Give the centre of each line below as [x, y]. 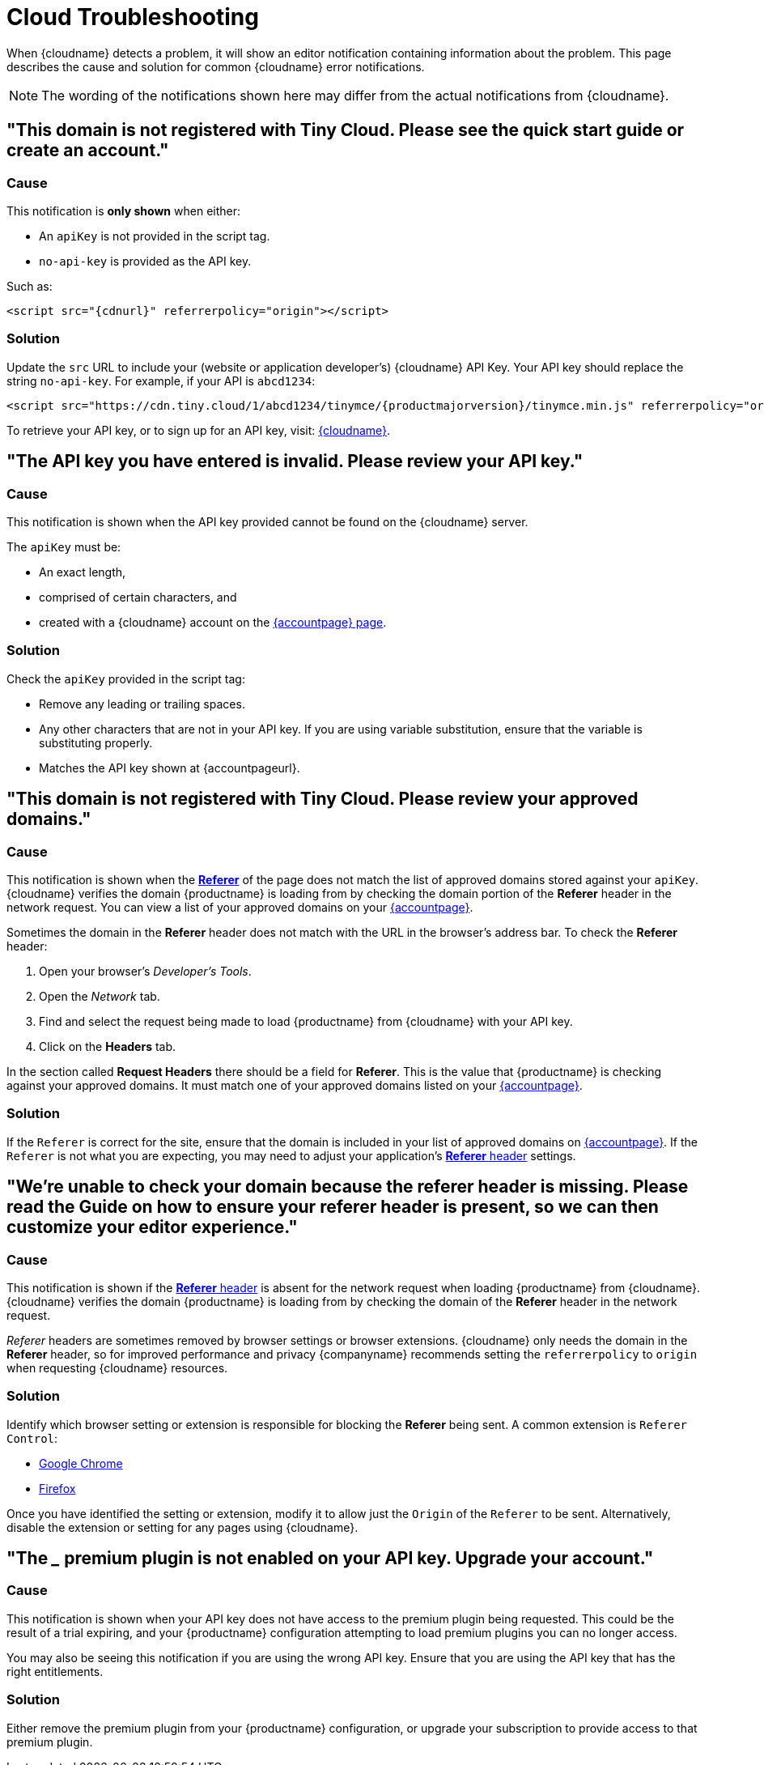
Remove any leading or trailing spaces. [142, 704]
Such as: [30, 286]
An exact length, [83, 572]
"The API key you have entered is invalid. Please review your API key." [295, 461]
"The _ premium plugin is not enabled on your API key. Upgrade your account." [330, 1559]
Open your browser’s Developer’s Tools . [145, 971]
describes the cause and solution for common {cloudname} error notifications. [216, 66]
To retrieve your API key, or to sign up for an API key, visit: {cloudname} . [199, 430]
